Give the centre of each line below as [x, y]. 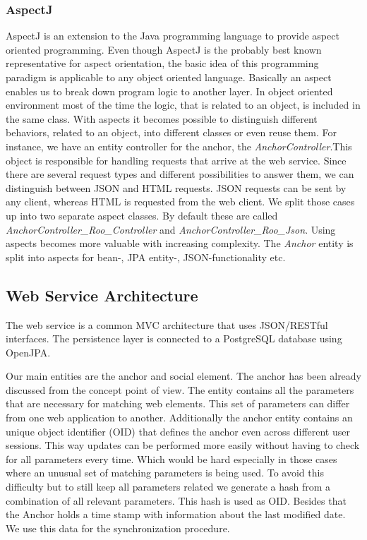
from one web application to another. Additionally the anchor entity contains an [179, 418]
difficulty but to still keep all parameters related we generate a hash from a [168, 487]
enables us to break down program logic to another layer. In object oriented [169, 91]
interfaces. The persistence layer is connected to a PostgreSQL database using [174, 338]
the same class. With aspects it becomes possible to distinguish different [162, 118]
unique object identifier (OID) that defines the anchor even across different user [178, 431]
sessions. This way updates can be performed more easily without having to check [183, 445]
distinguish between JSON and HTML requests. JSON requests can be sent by [176, 187]
